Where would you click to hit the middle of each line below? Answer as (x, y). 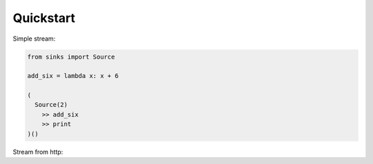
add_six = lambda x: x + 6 (73, 76)
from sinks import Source (71, 57)
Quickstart (44, 18)
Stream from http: (38, 152)
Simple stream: (34, 39)
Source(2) (51, 105)
